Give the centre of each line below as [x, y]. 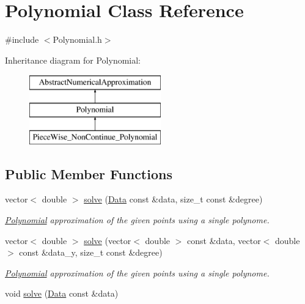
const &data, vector [224, 240]
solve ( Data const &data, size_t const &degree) [173, 199]
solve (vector [108, 240]
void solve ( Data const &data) [62, 293]
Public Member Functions [89, 173]
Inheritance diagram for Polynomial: [73, 60]
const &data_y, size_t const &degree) [91, 252]
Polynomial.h [77, 39]
